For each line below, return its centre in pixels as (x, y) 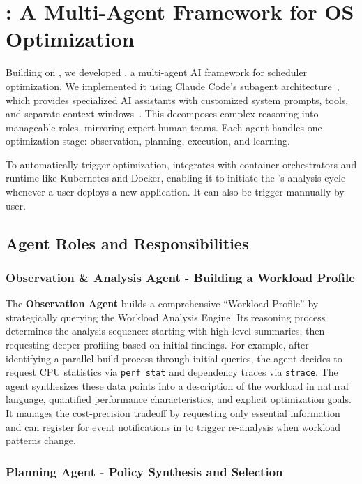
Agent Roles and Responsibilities (127, 243)
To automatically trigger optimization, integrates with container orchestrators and (181, 164)
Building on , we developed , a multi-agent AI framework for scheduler (157, 72)
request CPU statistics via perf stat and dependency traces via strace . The (172, 372)
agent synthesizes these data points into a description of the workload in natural (177, 385)
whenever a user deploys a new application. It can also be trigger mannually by (175, 192)
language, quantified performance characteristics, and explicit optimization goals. (179, 399)
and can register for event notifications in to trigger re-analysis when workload (173, 426)
